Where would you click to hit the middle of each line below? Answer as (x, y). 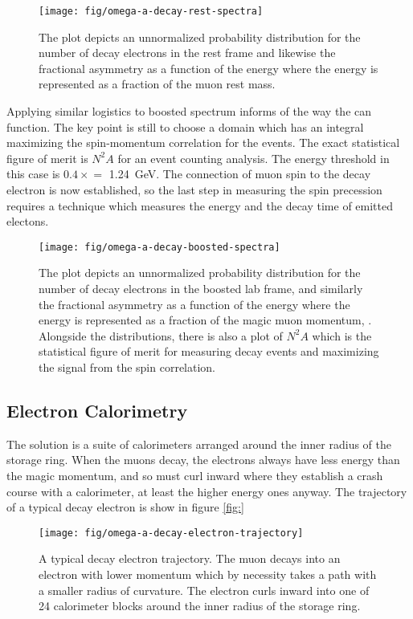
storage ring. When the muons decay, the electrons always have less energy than (203, 460)
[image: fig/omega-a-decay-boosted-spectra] (159, 247)
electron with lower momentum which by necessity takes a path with (208, 574)
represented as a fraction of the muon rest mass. (157, 84)
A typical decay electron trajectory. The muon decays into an (190, 558)
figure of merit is (47, 158)
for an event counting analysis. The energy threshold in (254, 158)
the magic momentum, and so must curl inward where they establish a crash (195, 475)
